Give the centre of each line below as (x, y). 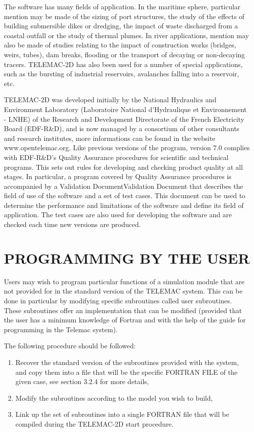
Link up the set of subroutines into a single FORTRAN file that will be (122, 414)
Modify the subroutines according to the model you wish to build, (114, 398)
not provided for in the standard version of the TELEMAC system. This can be (123, 291)
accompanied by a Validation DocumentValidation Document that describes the (124, 186)
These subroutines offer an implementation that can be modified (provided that (123, 310)
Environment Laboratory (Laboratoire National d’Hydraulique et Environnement (125, 109)
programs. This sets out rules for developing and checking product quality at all (124, 167)
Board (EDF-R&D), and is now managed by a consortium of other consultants (122, 128)
